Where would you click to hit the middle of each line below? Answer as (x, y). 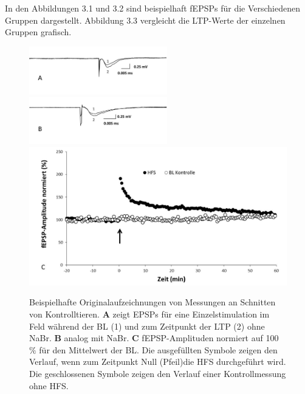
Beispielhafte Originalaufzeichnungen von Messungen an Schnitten (152, 302)
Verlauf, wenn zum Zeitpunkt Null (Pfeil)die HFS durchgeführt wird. (158, 362)
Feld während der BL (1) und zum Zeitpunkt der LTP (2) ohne (147, 326)
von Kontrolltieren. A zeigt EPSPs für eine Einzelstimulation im (149, 314)
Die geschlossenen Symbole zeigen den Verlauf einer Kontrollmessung (158, 373)
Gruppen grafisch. (38, 32)
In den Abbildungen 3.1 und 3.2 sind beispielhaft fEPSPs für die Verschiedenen (153, 8)
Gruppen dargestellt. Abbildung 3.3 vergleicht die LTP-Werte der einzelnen (145, 20)
